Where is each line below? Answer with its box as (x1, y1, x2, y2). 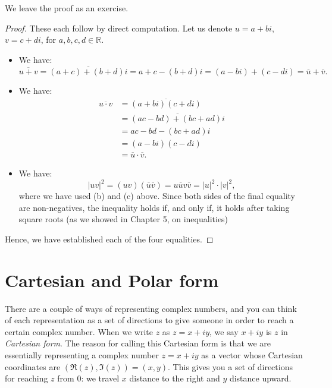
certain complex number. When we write (5, 325, 153, 337)
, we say (209, 325, 239, 337)
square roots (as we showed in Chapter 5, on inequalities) (18, 213, 228, 225)
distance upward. (229, 372, 292, 384)
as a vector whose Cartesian (201, 348, 303, 361)
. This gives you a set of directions (168, 360, 293, 373)
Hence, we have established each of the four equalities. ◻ (5, 232, 214, 245)
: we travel (81, 372, 120, 384)
